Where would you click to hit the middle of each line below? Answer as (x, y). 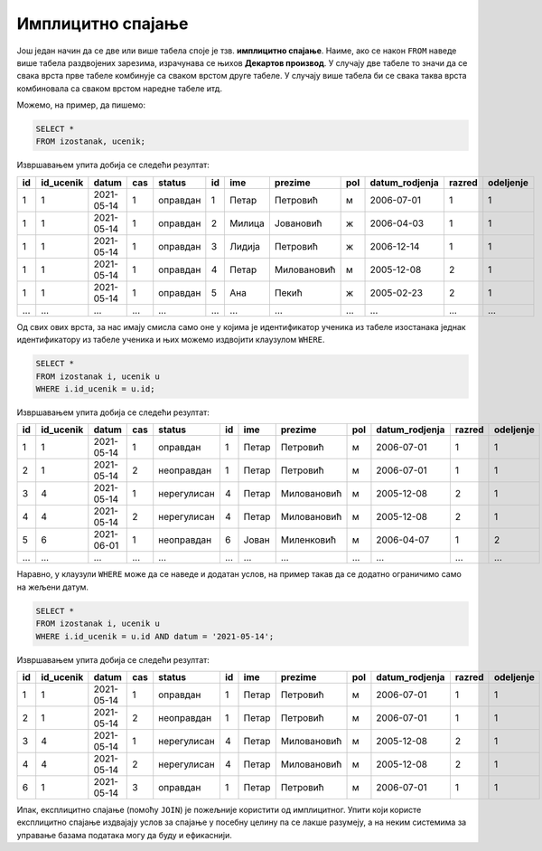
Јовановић (298, 223)
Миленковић (308, 540)
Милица (248, 223)
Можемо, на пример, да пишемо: (81, 105)
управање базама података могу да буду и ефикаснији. (124, 835)
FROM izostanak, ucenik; (91, 142)
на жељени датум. (53, 587)
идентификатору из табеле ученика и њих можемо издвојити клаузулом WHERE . (171, 340)
